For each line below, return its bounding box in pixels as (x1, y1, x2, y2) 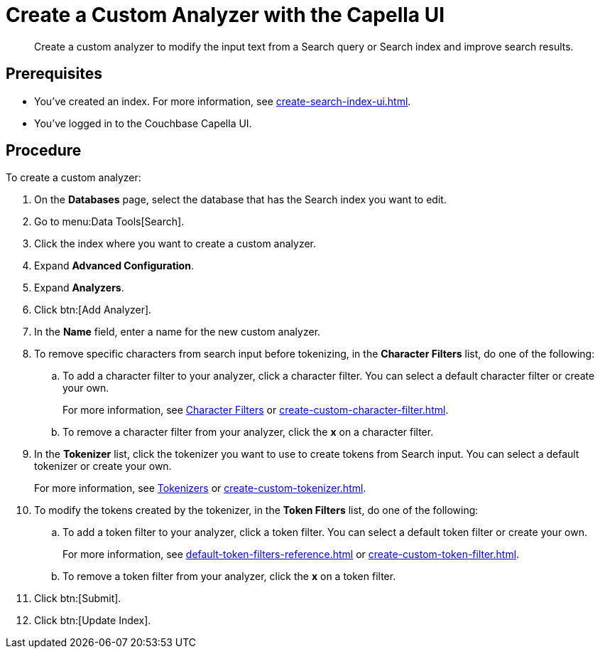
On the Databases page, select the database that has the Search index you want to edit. (34, 193, 447, 206)
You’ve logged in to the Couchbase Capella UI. (34, 117, 252, 129)
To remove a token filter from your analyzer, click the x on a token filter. (62, 570, 396, 583)
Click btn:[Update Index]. (34, 614, 151, 627)
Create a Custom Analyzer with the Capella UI (6, 3, 445, 27)
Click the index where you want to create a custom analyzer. (34, 237, 317, 250)
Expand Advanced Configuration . (34, 259, 194, 272)
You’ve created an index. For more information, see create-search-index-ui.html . (34, 95, 411, 107)
